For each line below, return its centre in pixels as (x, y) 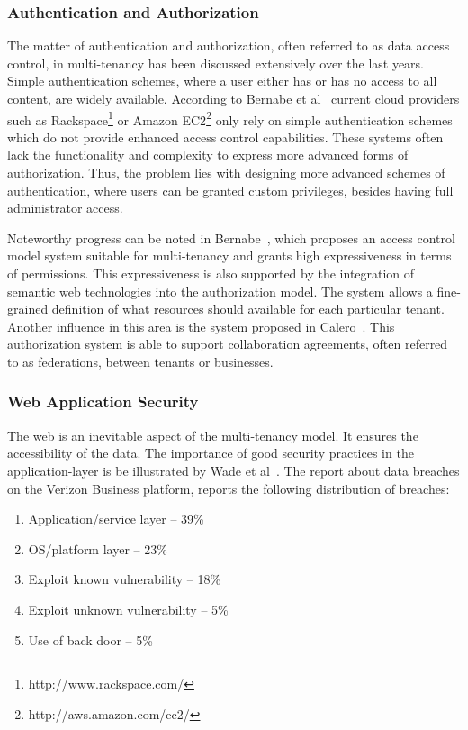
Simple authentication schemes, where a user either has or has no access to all (222, 81)
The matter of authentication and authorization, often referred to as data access (229, 46)
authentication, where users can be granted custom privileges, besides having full (230, 190)
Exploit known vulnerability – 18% (125, 579)
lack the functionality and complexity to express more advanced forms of (208, 155)
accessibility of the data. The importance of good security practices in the (211, 453)
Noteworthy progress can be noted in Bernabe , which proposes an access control (231, 237)
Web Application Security (103, 401)
